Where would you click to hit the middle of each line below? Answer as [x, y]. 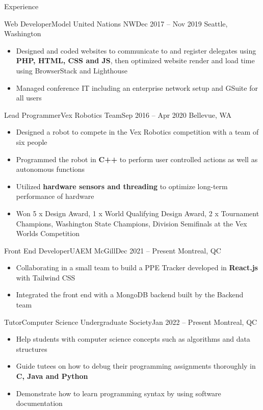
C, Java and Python [52, 376]
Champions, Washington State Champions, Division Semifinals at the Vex [131, 223]
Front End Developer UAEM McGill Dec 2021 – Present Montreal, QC [113, 250]
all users [29, 98]
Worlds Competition [48, 233]
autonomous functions [50, 169]
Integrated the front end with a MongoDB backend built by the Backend [130, 294]
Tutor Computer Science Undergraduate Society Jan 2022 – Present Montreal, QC [131, 322]
